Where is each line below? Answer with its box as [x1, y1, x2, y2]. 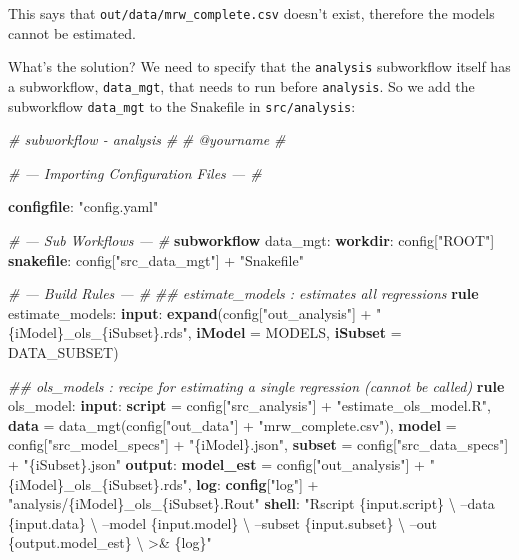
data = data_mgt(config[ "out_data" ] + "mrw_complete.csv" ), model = [8, 414, 457, 435]
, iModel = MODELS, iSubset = [187, 322, 402, 343]
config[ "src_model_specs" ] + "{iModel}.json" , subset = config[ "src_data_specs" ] [8, 434, 509, 455]
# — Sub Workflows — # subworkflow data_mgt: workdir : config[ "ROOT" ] [8, 230, 495, 250]
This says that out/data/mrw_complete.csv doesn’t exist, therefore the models [8, 3, 495, 23]
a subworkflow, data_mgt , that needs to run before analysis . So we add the [8, 75, 475, 96]
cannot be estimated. [8, 22, 137, 43]
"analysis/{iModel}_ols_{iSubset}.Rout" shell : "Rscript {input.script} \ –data [8, 493, 495, 514]
